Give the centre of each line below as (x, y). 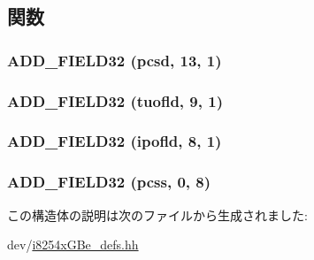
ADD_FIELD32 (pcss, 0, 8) (109, 182)
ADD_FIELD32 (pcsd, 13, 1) (115, 60)
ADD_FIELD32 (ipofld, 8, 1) (115, 141)
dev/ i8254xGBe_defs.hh (73, 245)
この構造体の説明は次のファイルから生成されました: (157, 214)
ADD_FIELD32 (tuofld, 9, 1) (115, 100)
